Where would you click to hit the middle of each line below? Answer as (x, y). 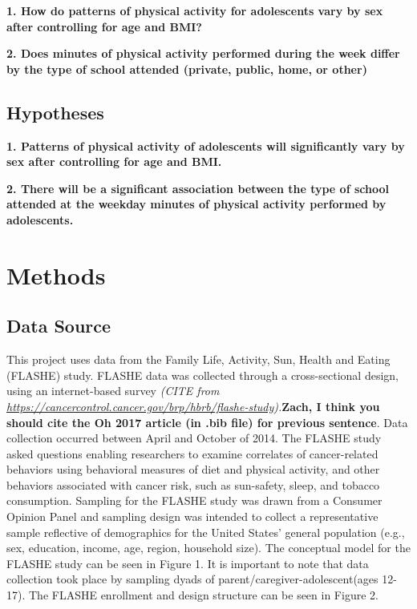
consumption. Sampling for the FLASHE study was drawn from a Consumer (194, 500)
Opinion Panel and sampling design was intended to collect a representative (192, 516)
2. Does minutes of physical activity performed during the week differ (203, 53)
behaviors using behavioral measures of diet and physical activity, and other (193, 469)
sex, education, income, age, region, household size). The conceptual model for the (208, 548)
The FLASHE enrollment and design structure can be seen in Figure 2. (203, 595)
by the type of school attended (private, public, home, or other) (187, 69)
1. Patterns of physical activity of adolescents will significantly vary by (206, 145)
